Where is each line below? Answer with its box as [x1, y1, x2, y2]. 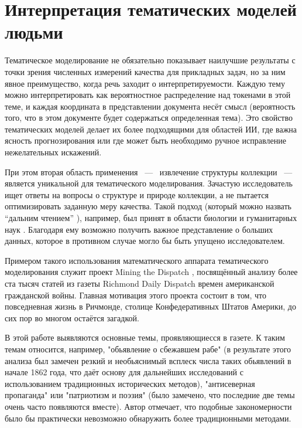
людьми [5, 20, 63, 44]
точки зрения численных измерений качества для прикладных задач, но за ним [5, 65, 286, 77]
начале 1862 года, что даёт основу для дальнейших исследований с [5, 366, 243, 378]
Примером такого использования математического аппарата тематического [5, 254, 269, 266]
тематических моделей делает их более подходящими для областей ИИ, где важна [5, 123, 297, 135]
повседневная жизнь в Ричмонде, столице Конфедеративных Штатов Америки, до [5, 300, 296, 312]
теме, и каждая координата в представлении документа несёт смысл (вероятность [5, 100, 296, 112]
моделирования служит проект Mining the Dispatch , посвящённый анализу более [5, 266, 298, 278]
